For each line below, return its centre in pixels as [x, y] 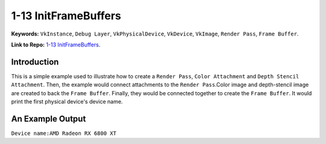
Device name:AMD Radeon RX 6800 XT [64, 133]
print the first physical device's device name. [67, 102]
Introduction [35, 62]
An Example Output [49, 118]
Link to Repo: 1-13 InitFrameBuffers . [56, 45]
